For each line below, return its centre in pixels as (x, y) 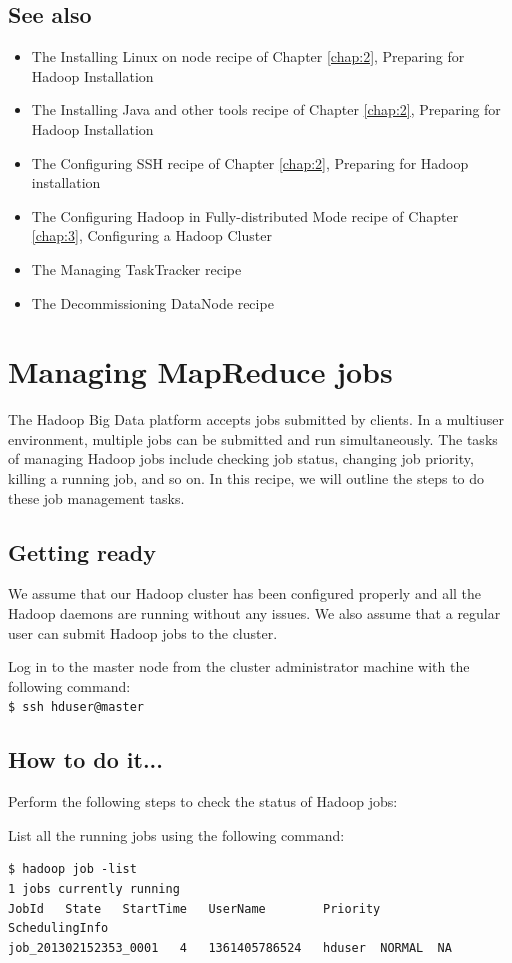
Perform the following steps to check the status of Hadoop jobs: (203, 801)
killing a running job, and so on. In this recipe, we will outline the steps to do (246, 478)
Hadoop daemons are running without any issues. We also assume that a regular (254, 613)
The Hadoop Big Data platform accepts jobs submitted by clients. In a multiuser (256, 419)
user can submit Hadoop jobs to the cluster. (143, 632)
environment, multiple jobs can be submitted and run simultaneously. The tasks (253, 438)
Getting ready (82, 551)
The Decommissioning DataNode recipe (152, 302)
